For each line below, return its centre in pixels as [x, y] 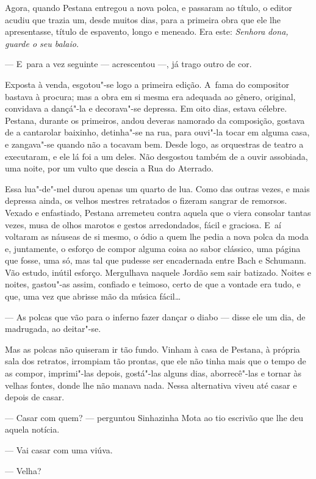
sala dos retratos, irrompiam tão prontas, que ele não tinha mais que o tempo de [156, 361]
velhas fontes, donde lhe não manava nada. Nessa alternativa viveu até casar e [151, 385]
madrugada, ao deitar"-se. [53, 329]
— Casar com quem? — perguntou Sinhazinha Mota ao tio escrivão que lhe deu [154, 417]
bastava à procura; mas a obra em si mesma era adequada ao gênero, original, [150, 96]
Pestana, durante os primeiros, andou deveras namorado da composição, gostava [155, 120]
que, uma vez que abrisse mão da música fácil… [93, 296]
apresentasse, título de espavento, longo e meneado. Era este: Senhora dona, [147, 31]
